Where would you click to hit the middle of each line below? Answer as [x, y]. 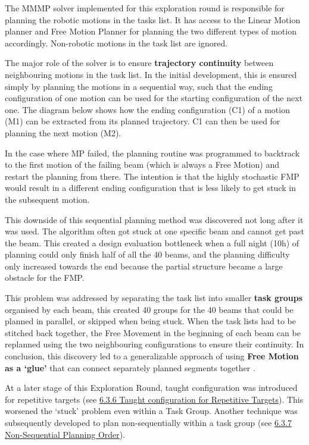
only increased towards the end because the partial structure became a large [144, 266]
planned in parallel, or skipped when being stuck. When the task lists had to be [150, 321]
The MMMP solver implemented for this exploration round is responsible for [145, 8]
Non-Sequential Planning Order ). [65, 434]
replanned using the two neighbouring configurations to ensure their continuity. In [154, 344]
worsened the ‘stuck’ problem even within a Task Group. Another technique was [151, 411]
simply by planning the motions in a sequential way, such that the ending [139, 86]
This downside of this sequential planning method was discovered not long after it [154, 219]
